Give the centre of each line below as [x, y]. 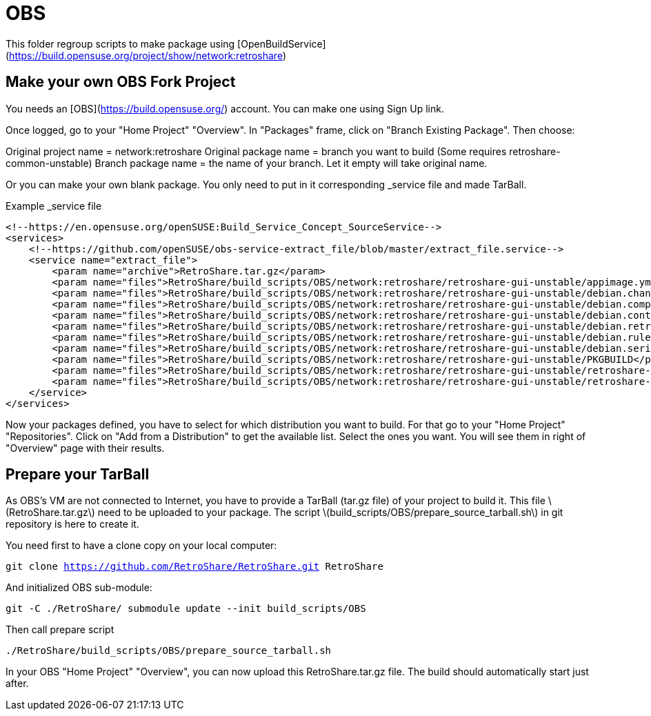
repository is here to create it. [72, 524]
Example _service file [54, 206]
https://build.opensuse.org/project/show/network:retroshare [146, 55]
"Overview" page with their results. [85, 448]
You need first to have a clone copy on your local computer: [141, 546]
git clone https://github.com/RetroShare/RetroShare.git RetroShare [194, 567]
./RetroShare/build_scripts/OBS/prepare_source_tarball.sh [169, 651]
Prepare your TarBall [78, 475]
